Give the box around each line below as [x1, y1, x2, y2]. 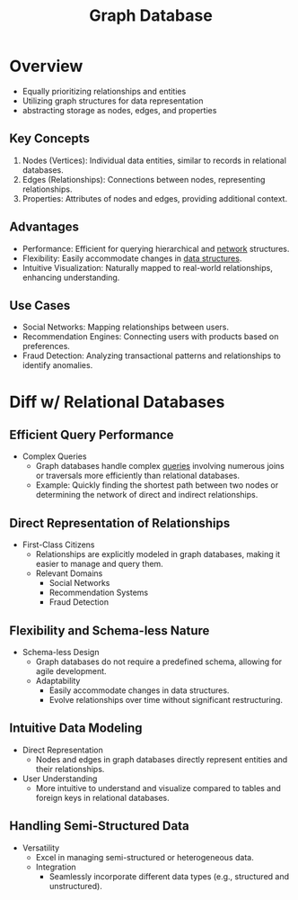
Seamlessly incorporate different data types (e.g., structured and [48, 870, 290, 882]
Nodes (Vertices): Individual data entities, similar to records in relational [22, 155, 287, 166]
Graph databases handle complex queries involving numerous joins [35, 461, 285, 472]
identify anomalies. [22, 360, 93, 371]
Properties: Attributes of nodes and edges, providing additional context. [22, 193, 288, 203]
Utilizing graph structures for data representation [22, 95, 204, 106]
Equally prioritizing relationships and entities [22, 85, 187, 96]
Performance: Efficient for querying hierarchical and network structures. [22, 243, 290, 254]
